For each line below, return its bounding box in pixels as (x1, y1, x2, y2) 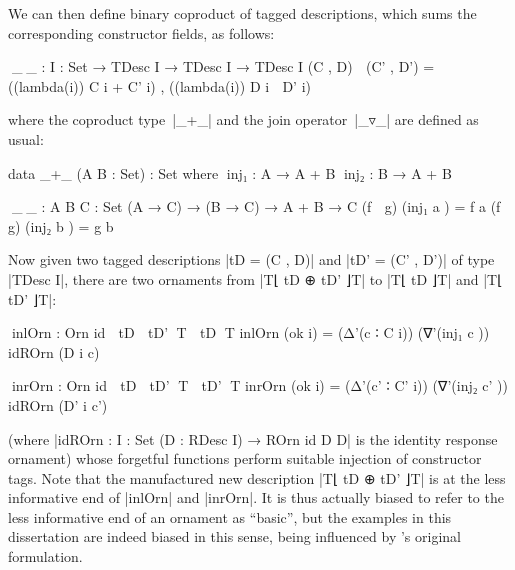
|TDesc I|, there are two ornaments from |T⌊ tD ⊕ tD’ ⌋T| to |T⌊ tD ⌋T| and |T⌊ (8, 268, 503, 289)
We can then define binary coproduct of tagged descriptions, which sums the (8, 3, 477, 23)
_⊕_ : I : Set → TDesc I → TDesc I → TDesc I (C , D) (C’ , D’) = (8, 56, 435, 77)
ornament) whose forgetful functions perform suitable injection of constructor (8, 448, 482, 469)
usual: (8, 128, 44, 149)
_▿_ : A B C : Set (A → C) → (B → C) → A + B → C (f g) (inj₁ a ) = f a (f (8, 196, 501, 217)
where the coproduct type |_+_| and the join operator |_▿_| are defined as (8, 109, 479, 130)
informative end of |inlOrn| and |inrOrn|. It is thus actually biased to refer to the (8, 487, 504, 508)
